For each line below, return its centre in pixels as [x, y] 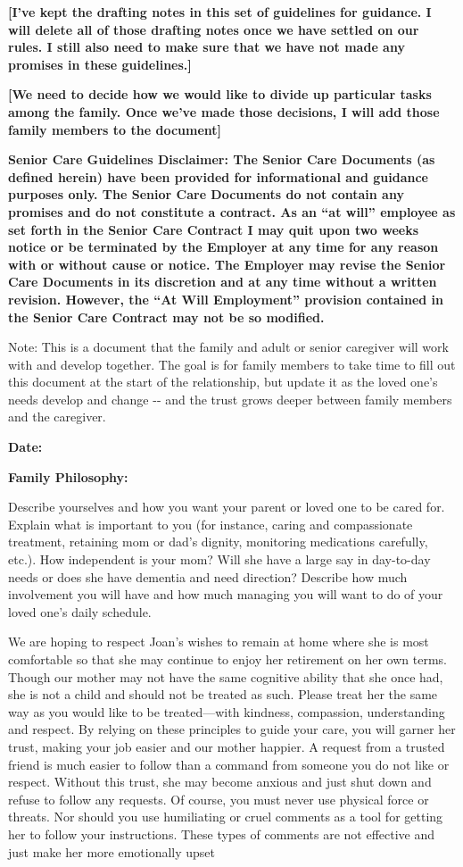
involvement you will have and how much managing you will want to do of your [226, 594]
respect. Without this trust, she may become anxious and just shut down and [220, 782]
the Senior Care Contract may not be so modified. [166, 317]
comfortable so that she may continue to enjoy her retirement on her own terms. [227, 659]
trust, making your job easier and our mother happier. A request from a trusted [227, 746]
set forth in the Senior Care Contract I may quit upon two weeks [214, 229]
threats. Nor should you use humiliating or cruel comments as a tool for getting [226, 817]
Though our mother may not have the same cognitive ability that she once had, [226, 676]
